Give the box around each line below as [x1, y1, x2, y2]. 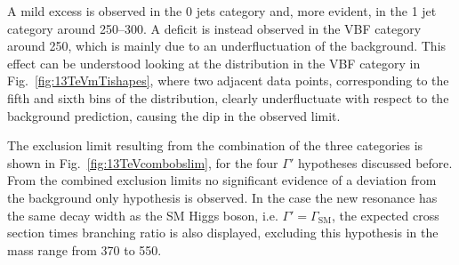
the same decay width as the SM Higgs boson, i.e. [7, 205, 278, 224]
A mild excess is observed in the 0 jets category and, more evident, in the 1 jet [7, 2, 437, 20]
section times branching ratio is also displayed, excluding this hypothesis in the [7, 223, 439, 242]
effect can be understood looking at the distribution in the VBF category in [7, 53, 421, 72]
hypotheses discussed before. [297, 153, 453, 172]
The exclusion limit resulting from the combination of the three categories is [7, 136, 423, 155]
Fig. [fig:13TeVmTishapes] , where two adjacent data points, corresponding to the [7, 71, 449, 90]
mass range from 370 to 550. [7, 240, 162, 259]
